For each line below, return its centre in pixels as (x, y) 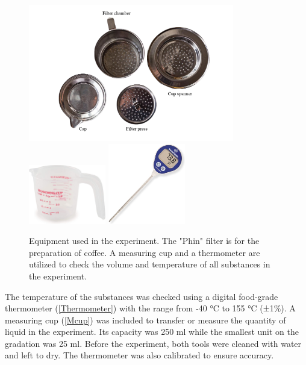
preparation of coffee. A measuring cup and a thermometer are (145, 252)
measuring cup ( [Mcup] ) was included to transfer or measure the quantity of (145, 320)
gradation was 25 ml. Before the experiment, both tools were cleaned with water (153, 343)
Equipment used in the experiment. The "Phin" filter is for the (144, 241)
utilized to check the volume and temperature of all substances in (150, 264)
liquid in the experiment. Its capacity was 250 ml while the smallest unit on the (152, 332)
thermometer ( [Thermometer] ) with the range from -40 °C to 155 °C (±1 (139, 308)
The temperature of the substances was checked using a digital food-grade (142, 296)
